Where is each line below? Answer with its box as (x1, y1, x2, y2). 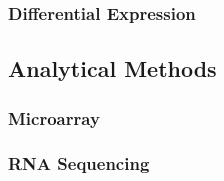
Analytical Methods (8, 53, 217, 84)
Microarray (8, 105, 100, 130)
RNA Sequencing (8, 151, 150, 176)
